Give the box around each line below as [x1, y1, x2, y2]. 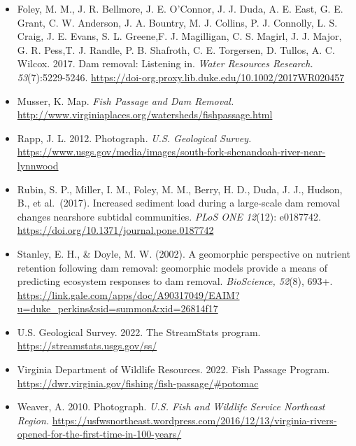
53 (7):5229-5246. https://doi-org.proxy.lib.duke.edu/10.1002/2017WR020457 [17, 69, 345, 84]
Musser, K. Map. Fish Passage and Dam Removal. [17, 93, 234, 108]
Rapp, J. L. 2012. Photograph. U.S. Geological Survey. [17, 130, 252, 145]
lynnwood [17, 158, 59, 172]
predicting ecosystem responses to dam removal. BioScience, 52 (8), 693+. [17, 274, 333, 288]
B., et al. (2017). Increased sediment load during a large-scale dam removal [17, 195, 341, 210]
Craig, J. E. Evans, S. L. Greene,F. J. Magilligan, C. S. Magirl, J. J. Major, [17, 29, 342, 43]
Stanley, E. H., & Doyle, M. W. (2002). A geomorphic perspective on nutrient [17, 246, 351, 260]
